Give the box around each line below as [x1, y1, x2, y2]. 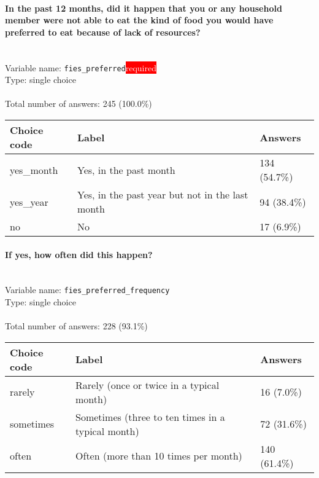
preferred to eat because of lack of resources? [5, 25, 201, 38]
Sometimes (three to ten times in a [75, 409, 225, 424]
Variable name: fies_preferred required [5, 61, 156, 74]
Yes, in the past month [77, 162, 175, 177]
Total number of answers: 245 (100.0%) [5, 97, 152, 110]
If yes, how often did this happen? [5, 248, 153, 261]
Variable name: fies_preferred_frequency [5, 283, 170, 296]
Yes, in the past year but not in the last [77, 187, 248, 202]
